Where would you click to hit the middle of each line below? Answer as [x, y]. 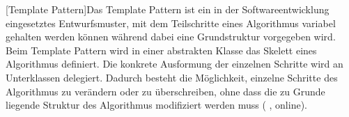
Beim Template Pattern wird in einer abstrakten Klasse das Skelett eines [161, 50]
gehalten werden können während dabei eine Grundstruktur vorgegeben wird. [171, 37]
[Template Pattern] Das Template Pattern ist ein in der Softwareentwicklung [168, 9]
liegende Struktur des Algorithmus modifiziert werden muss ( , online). [156, 105]
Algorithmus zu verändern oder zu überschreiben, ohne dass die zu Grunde [165, 91]
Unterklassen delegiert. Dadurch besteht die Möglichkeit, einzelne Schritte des [172, 77]
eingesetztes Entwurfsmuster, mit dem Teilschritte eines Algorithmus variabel [171, 23]
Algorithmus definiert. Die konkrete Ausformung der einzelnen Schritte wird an [174, 64]
